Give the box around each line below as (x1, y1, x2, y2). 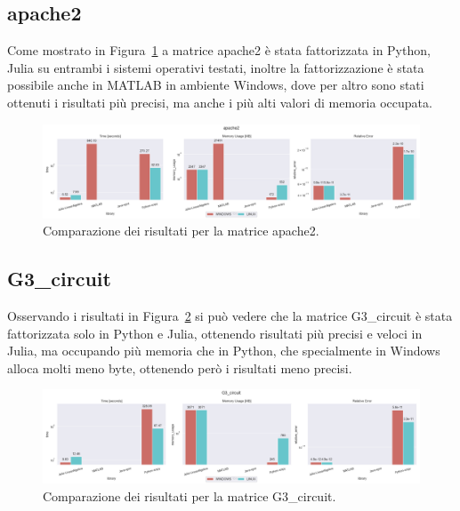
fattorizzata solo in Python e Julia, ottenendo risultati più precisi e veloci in (7, 323, 423, 342)
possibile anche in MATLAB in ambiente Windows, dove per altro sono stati (7, 76, 424, 94)
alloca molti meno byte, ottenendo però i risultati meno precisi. (7, 358, 352, 377)
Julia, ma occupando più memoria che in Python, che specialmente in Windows (7, 341, 440, 360)
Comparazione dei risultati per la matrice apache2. (43, 221, 319, 240)
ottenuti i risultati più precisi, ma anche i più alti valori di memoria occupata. (7, 92, 432, 111)
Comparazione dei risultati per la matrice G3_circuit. (43, 486, 336, 505)
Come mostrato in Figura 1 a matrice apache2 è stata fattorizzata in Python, (7, 41, 431, 60)
